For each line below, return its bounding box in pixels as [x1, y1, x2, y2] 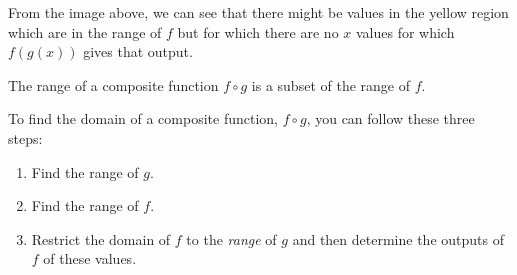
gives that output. [83, 41, 193, 62]
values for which [355, 21, 455, 42]
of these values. [43, 248, 137, 269]
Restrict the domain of [31, 228, 171, 249]
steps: [8, 127, 43, 148]
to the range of [186, 228, 277, 249]
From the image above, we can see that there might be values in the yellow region [8, 2, 509, 22]
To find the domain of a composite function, [8, 108, 278, 129]
